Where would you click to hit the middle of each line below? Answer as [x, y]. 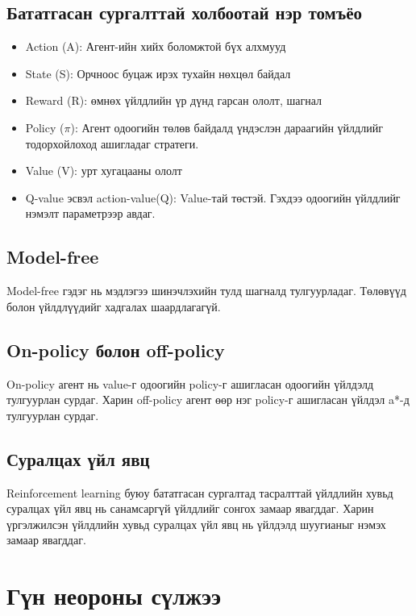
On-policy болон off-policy [116, 350]
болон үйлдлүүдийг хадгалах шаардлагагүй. [114, 306]
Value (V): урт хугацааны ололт [104, 171]
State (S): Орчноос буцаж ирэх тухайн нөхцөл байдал [158, 73]
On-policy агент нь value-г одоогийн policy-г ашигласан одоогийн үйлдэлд [190, 383]
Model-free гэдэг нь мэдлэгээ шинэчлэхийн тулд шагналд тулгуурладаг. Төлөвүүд [206, 291]
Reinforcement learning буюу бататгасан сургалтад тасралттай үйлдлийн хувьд [200, 492]
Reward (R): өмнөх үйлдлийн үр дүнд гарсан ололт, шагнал [174, 100]
